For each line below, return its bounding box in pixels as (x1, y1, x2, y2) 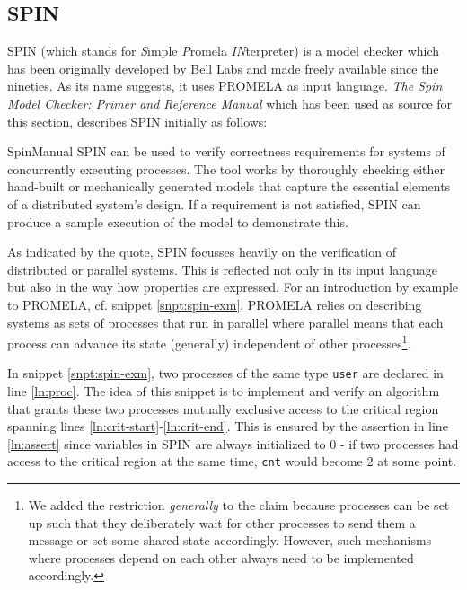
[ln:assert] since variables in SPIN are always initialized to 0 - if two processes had (7, 434, 459, 453)
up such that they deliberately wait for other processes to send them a (28, 513, 416, 532)
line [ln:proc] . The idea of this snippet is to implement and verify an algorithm (7, 382, 440, 401)
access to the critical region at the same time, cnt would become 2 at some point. (7, 452, 457, 471)
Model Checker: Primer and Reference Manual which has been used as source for (7, 93, 453, 112)
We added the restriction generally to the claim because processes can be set (28, 496, 450, 515)
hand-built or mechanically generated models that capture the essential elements (7, 177, 451, 196)
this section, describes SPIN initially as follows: (7, 111, 268, 130)
